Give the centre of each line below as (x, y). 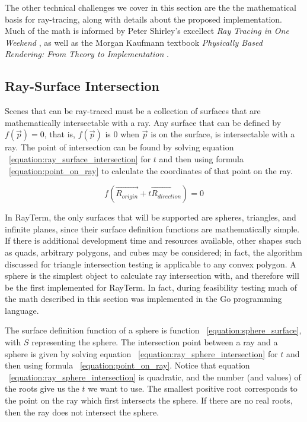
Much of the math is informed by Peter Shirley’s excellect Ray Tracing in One (147, 31)
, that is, (60, 134)
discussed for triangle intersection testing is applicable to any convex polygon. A (151, 264)
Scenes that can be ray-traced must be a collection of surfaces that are (133, 111)
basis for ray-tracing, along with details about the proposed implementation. (143, 19)
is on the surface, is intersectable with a (223, 134)
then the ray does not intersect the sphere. (82, 412)
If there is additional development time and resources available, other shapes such (153, 240)
